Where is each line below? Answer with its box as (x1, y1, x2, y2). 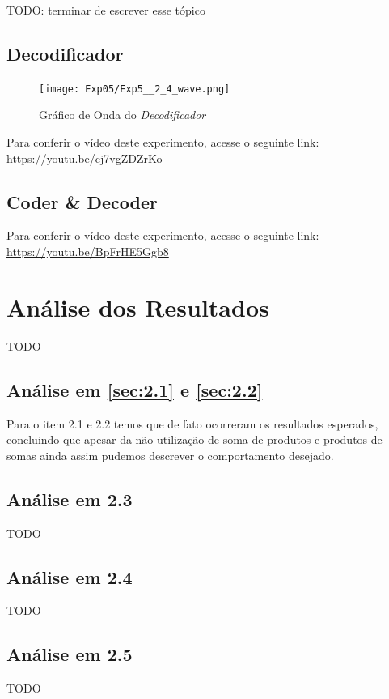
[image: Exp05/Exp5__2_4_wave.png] (39, 83, 230, 95)
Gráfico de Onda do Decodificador (39, 106, 206, 123)
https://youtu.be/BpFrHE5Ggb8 (6, 243, 169, 260)
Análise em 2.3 (6, 486, 133, 511)
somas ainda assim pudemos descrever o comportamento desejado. (6, 446, 334, 463)
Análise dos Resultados (6, 290, 269, 323)
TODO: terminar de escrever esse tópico (6, 2, 205, 18)
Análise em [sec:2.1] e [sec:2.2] (6, 377, 263, 402)
